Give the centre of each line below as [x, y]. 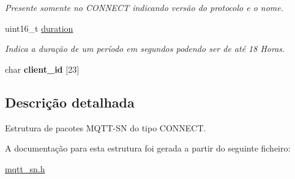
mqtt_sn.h [25, 168]
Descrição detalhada [70, 102]
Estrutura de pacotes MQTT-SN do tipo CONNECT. [106, 127]
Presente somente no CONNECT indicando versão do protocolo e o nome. [144, 7]
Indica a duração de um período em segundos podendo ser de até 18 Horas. [145, 49]
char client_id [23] [42, 69]
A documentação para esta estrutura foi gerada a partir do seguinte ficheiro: [148, 148]
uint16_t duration [39, 28]
